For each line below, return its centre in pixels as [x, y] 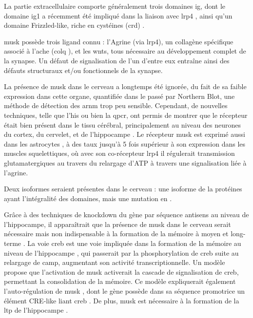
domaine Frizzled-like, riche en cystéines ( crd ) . [74, 25]
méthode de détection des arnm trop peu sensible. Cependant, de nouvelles [116, 105]
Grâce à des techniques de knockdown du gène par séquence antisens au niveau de [126, 215]
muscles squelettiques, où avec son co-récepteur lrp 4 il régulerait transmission [119, 153]
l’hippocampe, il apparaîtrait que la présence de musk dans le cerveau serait [117, 224]
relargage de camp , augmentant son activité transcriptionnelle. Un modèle [115, 262]
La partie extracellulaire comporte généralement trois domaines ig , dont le [115, 6]
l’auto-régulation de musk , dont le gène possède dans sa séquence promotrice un [125, 291]
